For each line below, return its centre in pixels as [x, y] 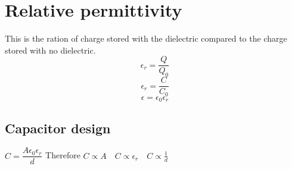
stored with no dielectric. [50, 50]
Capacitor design [58, 128]
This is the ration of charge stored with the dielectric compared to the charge [146, 38]
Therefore [63, 155]
